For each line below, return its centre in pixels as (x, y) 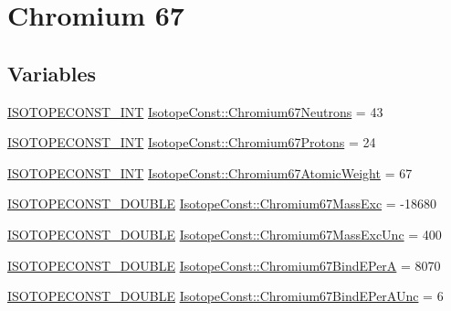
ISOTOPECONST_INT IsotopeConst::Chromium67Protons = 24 (192, 142)
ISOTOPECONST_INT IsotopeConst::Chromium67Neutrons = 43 (195, 111)
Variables (52, 73)
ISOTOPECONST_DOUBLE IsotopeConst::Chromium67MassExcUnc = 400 (225, 234)
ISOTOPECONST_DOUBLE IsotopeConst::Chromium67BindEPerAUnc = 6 (225, 296)
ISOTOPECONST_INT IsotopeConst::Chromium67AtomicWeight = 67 (210, 172)
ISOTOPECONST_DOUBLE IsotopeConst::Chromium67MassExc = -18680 (222, 204)
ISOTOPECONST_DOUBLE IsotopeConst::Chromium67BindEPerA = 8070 (224, 265)
